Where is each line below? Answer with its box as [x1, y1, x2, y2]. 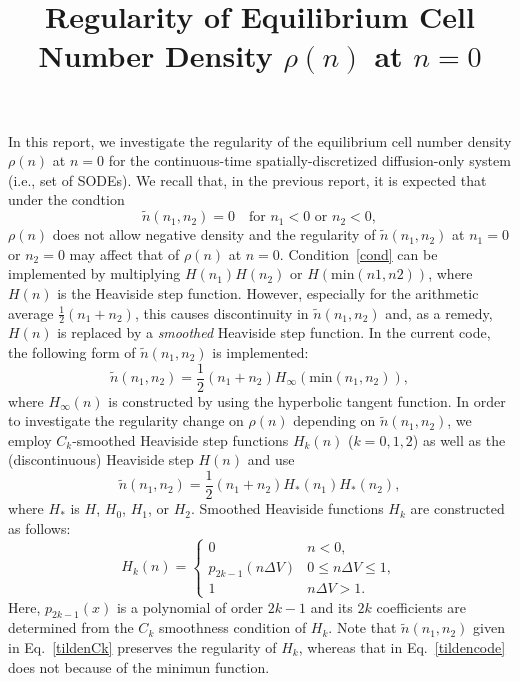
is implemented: [212, 341, 309, 362]
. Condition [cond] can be [279, 243, 438, 264]
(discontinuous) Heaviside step [8, 449, 194, 470]
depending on [293, 410, 376, 431]
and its [310, 596, 353, 617]
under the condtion [8, 189, 125, 210]
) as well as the [412, 429, 506, 450]
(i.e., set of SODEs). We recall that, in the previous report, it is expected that [8, 169, 487, 190]
